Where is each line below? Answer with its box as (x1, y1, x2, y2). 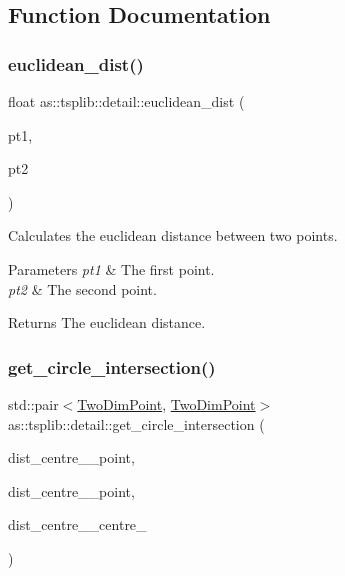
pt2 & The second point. (8, 278, 157, 299)
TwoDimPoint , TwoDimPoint (77, 393, 256, 414)
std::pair (8, 393, 59, 414)
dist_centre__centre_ (8, 514, 147, 535)
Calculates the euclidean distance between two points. (8, 225, 338, 246)
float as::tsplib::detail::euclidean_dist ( (8, 91, 245, 111)
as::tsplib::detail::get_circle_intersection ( (8, 413, 265, 434)
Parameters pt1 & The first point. (8, 258, 215, 279)
